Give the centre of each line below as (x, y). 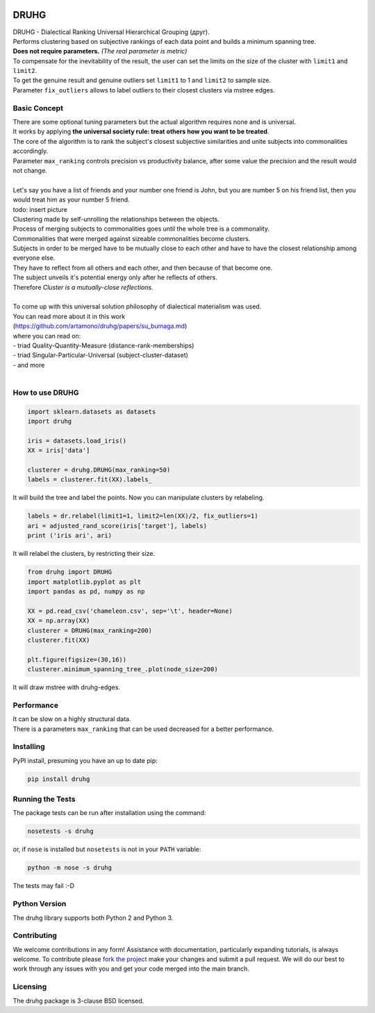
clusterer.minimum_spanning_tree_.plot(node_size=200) (123, 669)
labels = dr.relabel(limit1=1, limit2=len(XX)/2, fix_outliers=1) (143, 516)
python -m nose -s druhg (70, 868)
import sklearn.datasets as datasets (92, 411)
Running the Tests (44, 799)
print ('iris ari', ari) (70, 536)
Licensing (30, 987)
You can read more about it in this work (69, 316)
